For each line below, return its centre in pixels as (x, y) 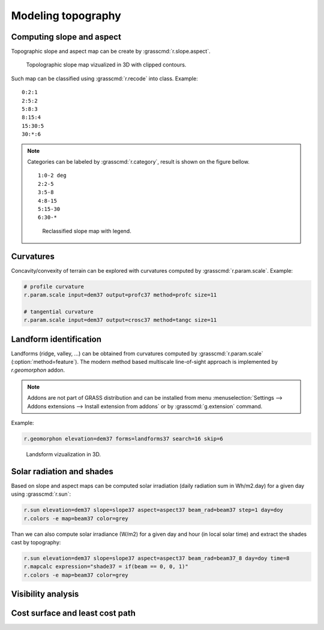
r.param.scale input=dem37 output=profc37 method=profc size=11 (120, 295)
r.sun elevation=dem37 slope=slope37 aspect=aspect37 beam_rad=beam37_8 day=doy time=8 (157, 558)
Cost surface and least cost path (73, 614)
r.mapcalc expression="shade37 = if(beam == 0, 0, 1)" (106, 567)
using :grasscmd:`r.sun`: (41, 494)
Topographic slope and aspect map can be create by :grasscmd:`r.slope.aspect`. (111, 52)
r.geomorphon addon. (38, 370)
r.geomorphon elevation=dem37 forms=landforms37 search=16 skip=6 (123, 438)
